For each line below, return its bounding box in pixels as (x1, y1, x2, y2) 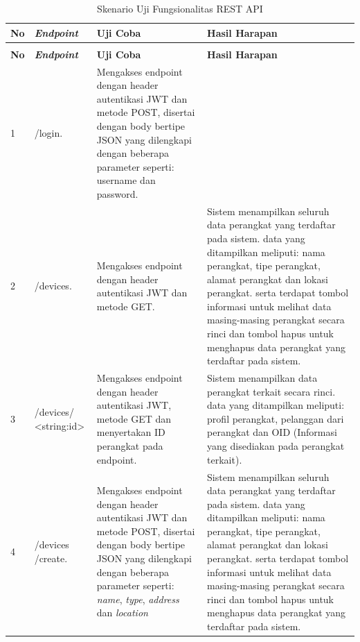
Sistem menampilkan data (207, 371, 318, 385)
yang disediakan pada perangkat (207, 439, 345, 453)
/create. (34, 551, 68, 566)
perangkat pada (96, 439, 163, 453)
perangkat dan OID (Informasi (207, 425, 337, 439)
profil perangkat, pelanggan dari (207, 411, 344, 425)
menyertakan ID (96, 425, 165, 439)
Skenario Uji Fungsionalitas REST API (97, 1, 263, 15)
